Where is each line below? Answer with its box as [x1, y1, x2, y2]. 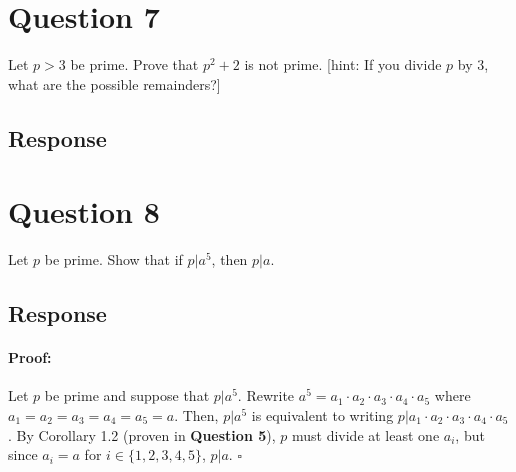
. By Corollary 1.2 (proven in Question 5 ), [8, 424, 276, 445]
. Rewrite [237, 385, 295, 406]
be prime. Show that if [44, 249, 183, 270]
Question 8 [8, 191, 160, 232]
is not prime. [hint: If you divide [244, 54, 442, 75]
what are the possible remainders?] [8, 73, 221, 94]
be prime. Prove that [70, 54, 199, 75]
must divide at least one [291, 424, 440, 445]
